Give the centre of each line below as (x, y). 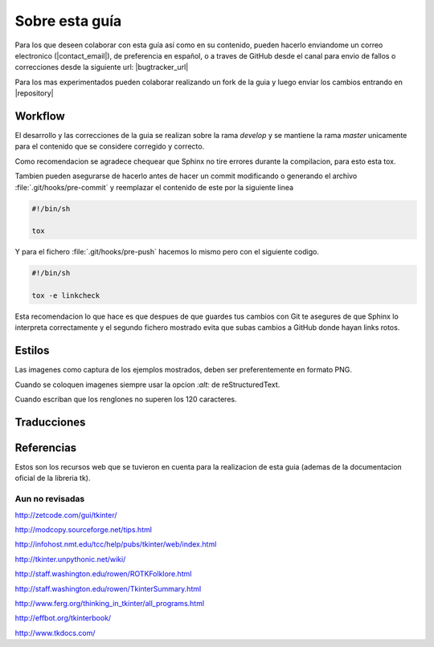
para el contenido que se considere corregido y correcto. (110, 146)
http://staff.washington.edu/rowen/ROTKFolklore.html (103, 574)
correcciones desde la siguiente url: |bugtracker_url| (102, 67)
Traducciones (50, 422)
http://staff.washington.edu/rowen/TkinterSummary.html (108, 588)
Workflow (40, 116)
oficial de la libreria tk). (53, 478)
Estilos (32, 350)
